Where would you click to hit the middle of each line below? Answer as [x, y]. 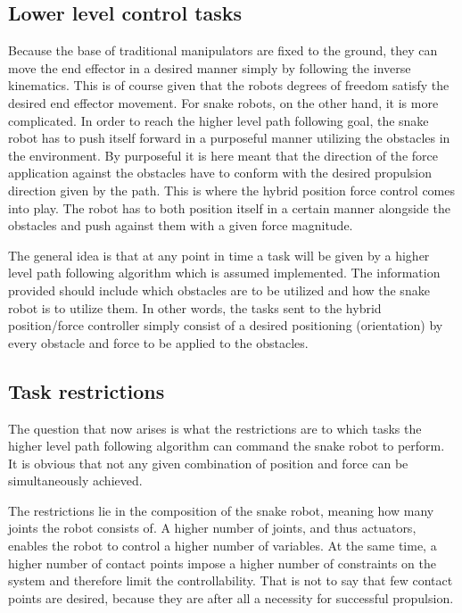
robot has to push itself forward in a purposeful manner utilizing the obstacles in [229, 138]
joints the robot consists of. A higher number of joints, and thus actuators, [212, 528]
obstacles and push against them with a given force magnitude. [181, 225]
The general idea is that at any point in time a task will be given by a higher [219, 255]
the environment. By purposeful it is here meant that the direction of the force [223, 155]
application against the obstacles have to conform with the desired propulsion [220, 173]
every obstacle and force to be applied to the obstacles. [158, 342]
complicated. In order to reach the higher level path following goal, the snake [219, 120]
